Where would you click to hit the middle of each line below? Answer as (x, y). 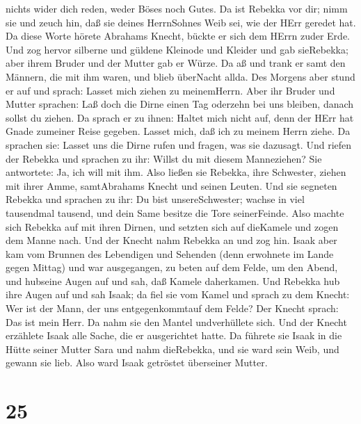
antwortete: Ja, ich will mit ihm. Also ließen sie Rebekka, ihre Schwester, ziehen (176, 172)
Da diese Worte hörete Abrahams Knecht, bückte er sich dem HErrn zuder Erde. (178, 36)
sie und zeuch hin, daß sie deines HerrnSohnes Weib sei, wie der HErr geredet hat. (181, 22)
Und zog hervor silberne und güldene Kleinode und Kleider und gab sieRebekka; (177, 49)
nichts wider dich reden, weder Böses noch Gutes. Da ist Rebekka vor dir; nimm (177, 8)
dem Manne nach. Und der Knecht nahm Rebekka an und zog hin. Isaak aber (171, 240)
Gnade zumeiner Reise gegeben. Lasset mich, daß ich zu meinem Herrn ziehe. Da (178, 131)
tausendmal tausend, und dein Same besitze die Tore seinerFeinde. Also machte (175, 212)
